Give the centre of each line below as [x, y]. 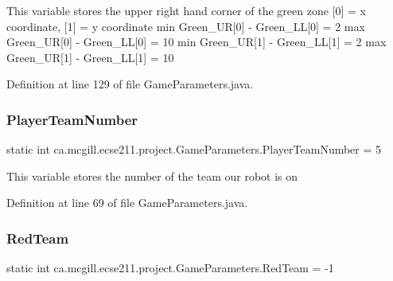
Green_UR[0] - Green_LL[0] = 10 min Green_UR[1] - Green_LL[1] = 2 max [196, 42]
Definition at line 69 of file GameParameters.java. [127, 203]
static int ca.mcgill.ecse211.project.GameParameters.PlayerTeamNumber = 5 [194, 149]
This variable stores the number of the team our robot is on [152, 176]
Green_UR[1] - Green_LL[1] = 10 [90, 57]
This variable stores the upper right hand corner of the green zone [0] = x [187, 10]
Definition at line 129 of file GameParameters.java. [130, 84]
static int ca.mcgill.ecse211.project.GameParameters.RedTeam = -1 [170, 268]
